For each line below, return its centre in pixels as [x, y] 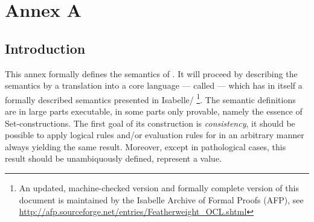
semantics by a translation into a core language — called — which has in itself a [154, 85]
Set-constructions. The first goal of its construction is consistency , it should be [150, 123]
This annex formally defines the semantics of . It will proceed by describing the [151, 73]
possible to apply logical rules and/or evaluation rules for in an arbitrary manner [155, 135]
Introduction [45, 48]
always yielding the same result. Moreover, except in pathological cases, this [146, 146]
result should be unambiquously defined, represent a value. [114, 158]
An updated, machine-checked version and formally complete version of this [159, 187]
